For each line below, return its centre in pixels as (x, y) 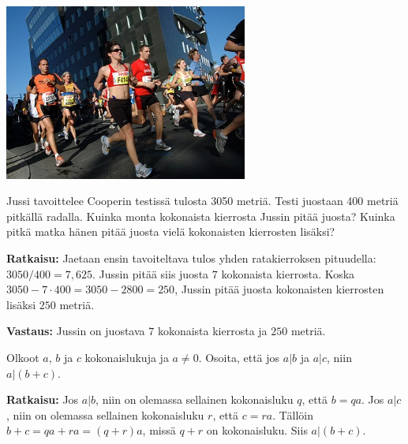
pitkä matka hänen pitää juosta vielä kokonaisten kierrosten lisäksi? (171, 231)
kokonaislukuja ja (127, 357)
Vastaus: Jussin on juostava (76, 331)
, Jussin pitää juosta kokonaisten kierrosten (279, 289)
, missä (159, 430)
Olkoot (23, 357)
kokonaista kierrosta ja (212, 331)
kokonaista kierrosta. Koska (288, 273)
